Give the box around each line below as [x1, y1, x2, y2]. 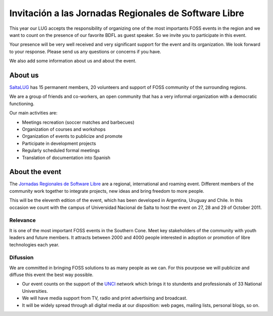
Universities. [22, 288, 48, 294]
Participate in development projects [22, 140, 96, 146]
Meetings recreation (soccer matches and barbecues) [22, 119, 135, 125]
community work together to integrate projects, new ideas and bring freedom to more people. [9, 188, 205, 194]
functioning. [9, 100, 35, 107]
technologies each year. [9, 241, 60, 247]
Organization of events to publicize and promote [22, 133, 123, 139]
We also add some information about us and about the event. [9, 58, 136, 64]
